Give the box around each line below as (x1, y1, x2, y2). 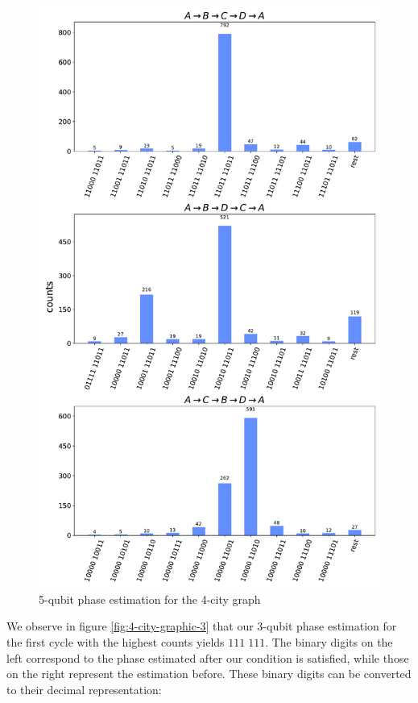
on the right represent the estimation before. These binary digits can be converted (6, 665, 412, 682)
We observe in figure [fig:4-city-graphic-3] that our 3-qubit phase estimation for (6, 618, 397, 634)
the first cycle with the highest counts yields (6, 634, 225, 650)
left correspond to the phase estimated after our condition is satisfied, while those (6, 649, 409, 666)
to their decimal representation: (6, 680, 162, 697)
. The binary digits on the (265, 634, 393, 650)
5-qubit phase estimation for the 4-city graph (39, 590, 261, 607)
